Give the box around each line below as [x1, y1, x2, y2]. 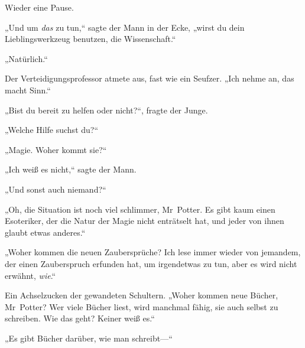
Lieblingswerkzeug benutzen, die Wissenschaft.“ [5, 32, 176, 45]
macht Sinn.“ [5, 83, 51, 96]
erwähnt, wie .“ [5, 269, 56, 281]
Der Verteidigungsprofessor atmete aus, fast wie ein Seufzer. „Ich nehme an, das [5, 72, 294, 84]
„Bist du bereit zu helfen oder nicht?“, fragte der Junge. [5, 103, 208, 116]
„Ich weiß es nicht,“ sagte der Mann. [5, 163, 137, 175]
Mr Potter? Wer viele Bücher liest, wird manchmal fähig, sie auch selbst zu [5, 300, 278, 313]
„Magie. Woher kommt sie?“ [5, 143, 107, 155]
